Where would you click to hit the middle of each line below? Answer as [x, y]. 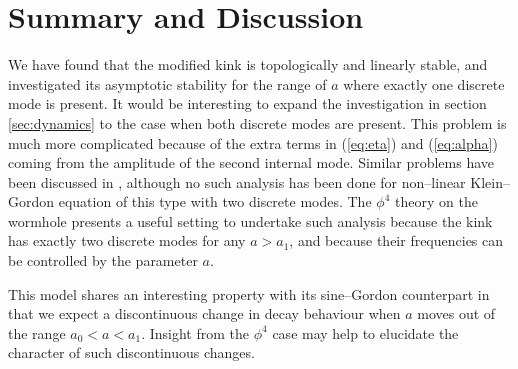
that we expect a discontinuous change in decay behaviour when [204, 313]
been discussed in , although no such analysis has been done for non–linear [237, 181]
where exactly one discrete [424, 83]
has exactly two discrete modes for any [127, 240]
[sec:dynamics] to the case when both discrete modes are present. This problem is [257, 122]
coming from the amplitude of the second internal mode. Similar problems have [251, 162]
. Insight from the [195, 332]
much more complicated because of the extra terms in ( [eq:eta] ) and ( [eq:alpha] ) [253, 142]
